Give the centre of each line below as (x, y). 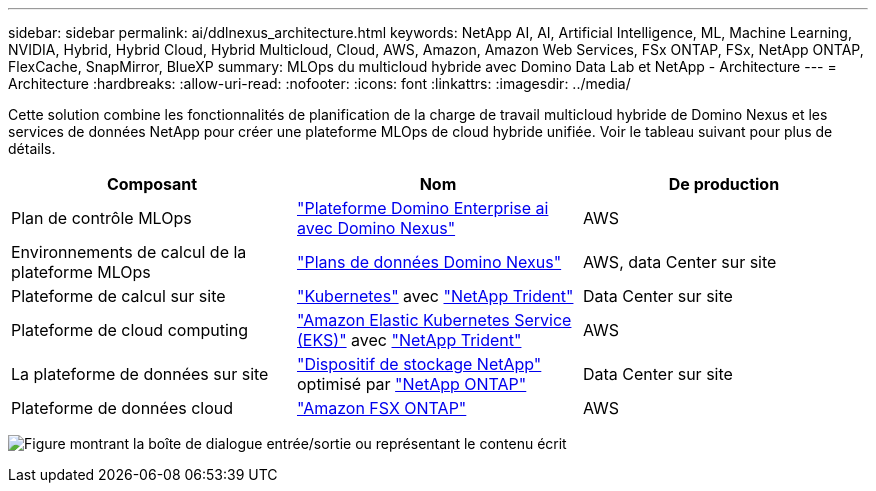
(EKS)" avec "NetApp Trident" (409, 340)
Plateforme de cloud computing (130, 330)
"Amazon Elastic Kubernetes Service (434, 320)
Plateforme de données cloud (122, 408)
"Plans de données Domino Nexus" (429, 262)
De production (724, 184)
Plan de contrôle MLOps (101, 218)
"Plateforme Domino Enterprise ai (422, 208)
